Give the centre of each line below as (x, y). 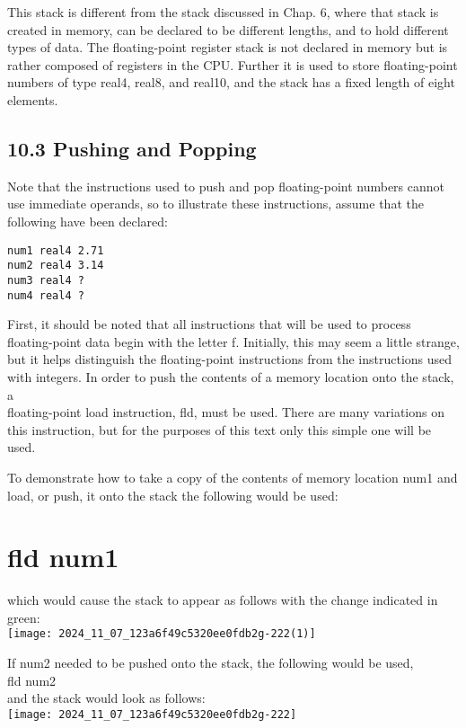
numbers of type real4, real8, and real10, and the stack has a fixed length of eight (231, 82)
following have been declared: (88, 221)
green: (24, 617)
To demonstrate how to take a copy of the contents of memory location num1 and (233, 477)
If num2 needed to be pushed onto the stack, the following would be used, (211, 663)
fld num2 (32, 680)
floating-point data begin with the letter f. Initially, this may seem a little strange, (233, 341)
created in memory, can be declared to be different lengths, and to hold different (228, 29)
